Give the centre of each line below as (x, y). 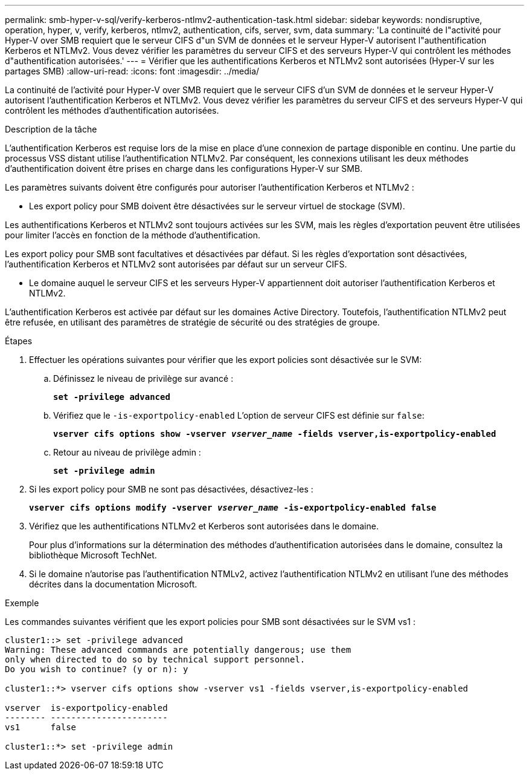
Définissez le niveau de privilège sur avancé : (143, 378)
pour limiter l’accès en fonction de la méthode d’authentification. (133, 235)
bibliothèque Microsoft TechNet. (93, 555)
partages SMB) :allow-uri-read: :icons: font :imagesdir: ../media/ (132, 71)
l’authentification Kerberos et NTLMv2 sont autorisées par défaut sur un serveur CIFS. (176, 264)
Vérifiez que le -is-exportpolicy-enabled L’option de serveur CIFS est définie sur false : (239, 415)
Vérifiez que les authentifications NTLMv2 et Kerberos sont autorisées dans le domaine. (204, 526)
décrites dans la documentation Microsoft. (113, 584)
